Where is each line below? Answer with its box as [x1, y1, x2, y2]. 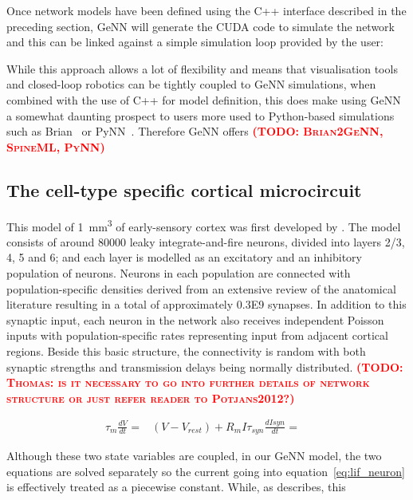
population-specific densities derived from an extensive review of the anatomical [6, 280, 396, 297]
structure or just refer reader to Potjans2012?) [6, 389, 295, 406]
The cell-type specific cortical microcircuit [6, 177, 362, 202]
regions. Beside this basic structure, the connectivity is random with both [6, 342, 366, 359]
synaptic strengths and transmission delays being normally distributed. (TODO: [6, 358, 403, 375]
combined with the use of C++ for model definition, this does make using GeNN [6, 91, 401, 108]
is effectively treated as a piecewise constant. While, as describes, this [6, 478, 346, 495]
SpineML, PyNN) [6, 138, 105, 155]
